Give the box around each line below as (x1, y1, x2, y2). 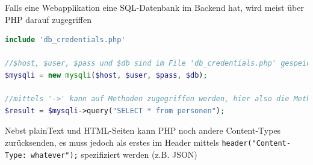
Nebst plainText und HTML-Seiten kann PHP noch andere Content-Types (5, 124, 281, 137)
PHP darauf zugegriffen (5, 13, 91, 25)
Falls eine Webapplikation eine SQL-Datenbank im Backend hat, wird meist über (5, 1, 304, 13)
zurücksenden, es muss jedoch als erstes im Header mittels (5, 135, 219, 148)
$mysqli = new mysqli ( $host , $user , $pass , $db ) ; (5, 70, 208, 79)
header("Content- (222, 139, 291, 148)
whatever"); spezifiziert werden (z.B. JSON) (30, 148, 197, 160)
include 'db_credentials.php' (5, 36, 126, 45)
